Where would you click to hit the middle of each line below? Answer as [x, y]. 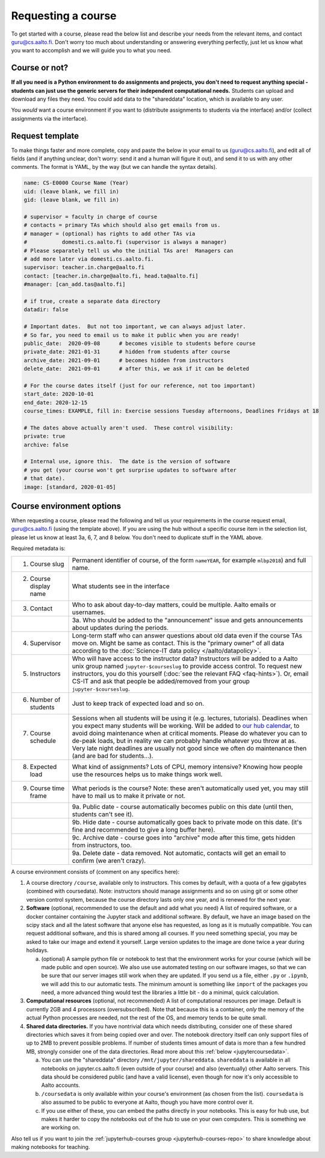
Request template [45, 136]
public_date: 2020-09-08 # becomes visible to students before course [140, 343]
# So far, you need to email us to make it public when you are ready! [132, 335]
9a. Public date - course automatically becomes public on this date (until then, [183, 806]
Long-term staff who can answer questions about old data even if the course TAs [187, 635]
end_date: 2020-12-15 [56, 402]
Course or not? [40, 68]
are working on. [61, 1127]
